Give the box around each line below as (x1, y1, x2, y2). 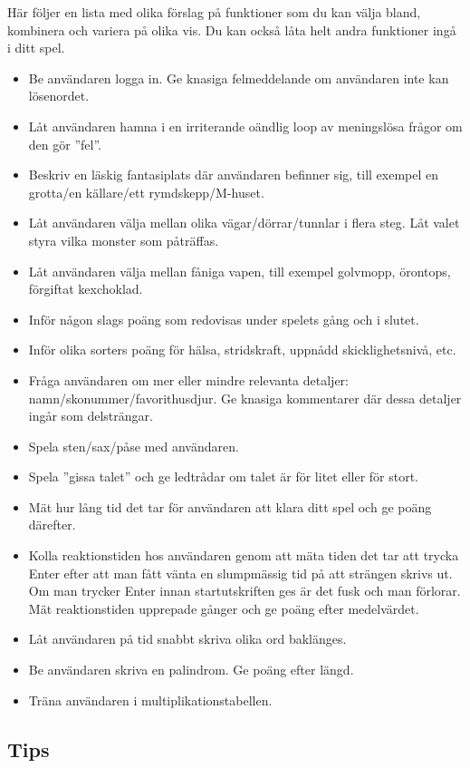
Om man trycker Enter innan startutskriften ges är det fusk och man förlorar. (28, 581, 461, 600)
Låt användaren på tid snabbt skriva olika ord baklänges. (28, 629, 347, 648)
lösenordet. (28, 86, 90, 105)
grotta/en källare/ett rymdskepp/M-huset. (28, 182, 264, 201)
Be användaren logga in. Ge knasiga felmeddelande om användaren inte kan (28, 68, 449, 87)
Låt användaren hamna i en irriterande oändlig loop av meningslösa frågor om (28, 116, 463, 135)
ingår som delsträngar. (28, 406, 153, 425)
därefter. (28, 515, 76, 534)
